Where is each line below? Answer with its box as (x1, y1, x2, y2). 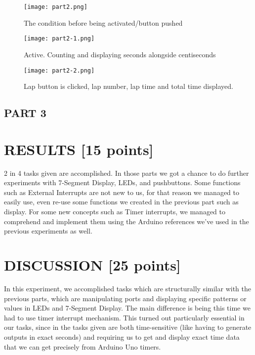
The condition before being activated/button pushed (24, 17, 183, 28)
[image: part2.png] (24, 3, 87, 10)
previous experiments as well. (4, 226, 92, 236)
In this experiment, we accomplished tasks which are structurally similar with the (4, 283, 251, 293)
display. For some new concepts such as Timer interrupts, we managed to (4, 206, 225, 217)
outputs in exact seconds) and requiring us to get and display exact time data (4, 331, 240, 342)
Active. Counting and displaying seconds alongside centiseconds (24, 49, 216, 59)
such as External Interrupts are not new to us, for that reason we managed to (4, 187, 240, 197)
